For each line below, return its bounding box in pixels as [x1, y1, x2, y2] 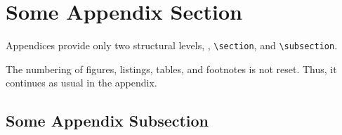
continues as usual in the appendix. [6, 75, 157, 90]
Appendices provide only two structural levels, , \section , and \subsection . [6, 38, 338, 53]
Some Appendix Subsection [6, 110, 209, 131]
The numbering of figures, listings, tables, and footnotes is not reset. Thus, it [6, 61, 337, 76]
